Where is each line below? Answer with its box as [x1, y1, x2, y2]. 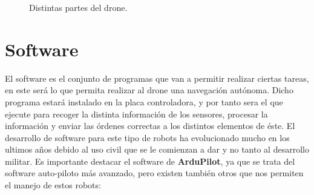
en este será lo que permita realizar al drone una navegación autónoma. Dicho [5, 84, 293, 96]
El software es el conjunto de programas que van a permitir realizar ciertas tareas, [5, 71, 309, 84]
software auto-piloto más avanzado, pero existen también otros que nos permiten [5, 167, 304, 179]
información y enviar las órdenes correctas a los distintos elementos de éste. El [5, 119, 295, 132]
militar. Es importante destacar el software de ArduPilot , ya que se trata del [5, 154, 295, 167]
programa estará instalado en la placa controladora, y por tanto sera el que [5, 95, 283, 108]
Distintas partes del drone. [29, 1, 128, 13]
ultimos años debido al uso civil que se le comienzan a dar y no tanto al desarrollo [5, 143, 309, 156]
